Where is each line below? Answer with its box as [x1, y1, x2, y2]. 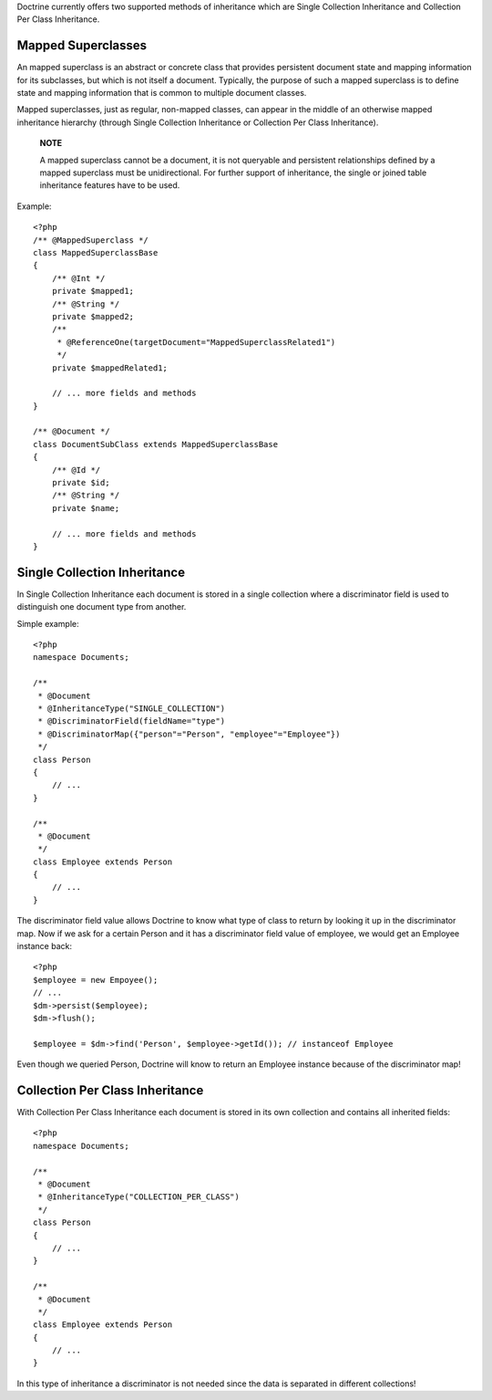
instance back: [16, 941, 73, 952]
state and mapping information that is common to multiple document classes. [16, 88, 307, 99]
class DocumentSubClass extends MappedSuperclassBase [33, 439, 278, 449]
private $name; [51, 503, 120, 513]
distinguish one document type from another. [16, 601, 187, 612]
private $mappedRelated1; [51, 362, 169, 373]
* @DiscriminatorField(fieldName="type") [37, 716, 226, 726]
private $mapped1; [51, 286, 135, 297]
